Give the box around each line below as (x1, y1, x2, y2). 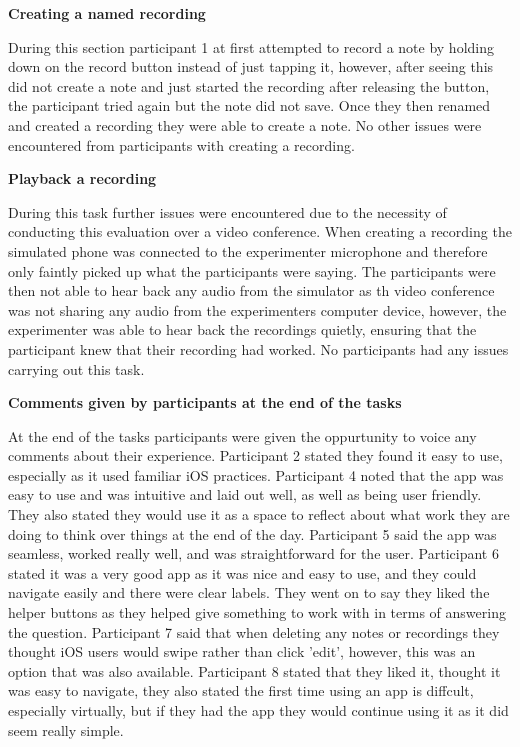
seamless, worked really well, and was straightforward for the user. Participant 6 (8, 543, 499, 564)
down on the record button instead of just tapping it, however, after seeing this (8, 56, 494, 77)
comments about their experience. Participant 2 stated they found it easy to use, (8, 445, 503, 466)
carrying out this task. (8, 358, 145, 379)
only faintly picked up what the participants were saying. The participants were (8, 260, 496, 281)
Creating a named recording (8, 3, 206, 23)
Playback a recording (8, 168, 157, 189)
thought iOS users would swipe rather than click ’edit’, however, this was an (8, 641, 476, 662)
